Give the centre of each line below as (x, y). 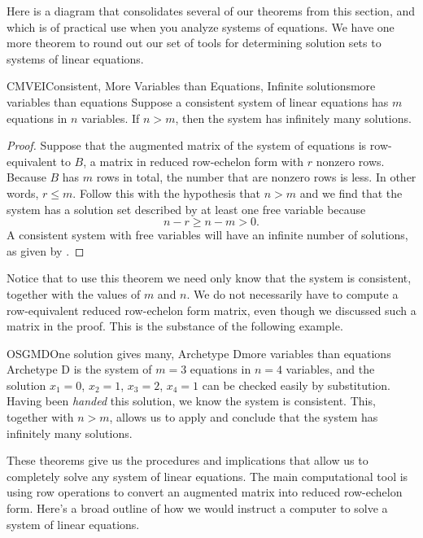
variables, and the (330, 369)
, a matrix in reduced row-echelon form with (194, 161)
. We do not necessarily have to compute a (292, 293)
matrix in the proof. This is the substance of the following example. (175, 326)
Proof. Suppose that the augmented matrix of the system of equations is (187, 145)
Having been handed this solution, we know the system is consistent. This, (191, 401)
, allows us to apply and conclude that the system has (244, 417)
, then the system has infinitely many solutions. (293, 118)
